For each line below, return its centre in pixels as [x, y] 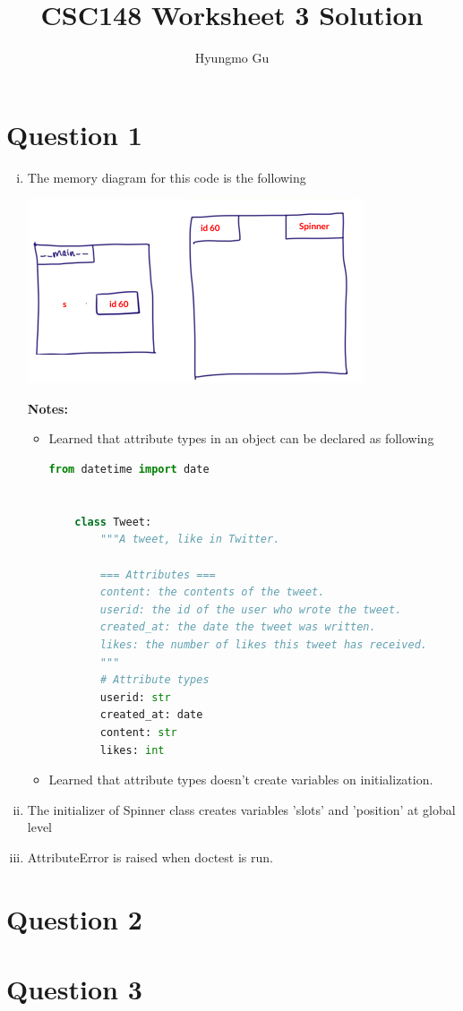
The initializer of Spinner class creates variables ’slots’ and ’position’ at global [241, 809]
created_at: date [151, 715]
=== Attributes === [158, 574]
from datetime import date [129, 470]
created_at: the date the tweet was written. [238, 627]
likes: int [132, 750]
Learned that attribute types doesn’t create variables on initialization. [241, 780]
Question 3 [74, 989]
